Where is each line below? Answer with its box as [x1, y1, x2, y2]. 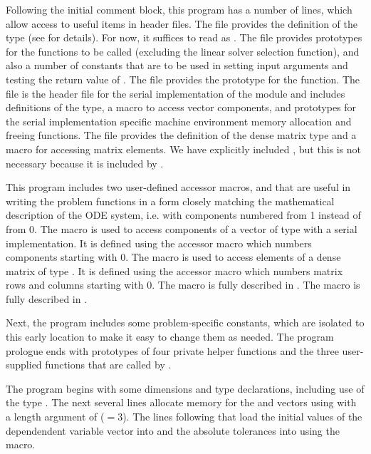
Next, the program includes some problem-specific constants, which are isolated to [6, 315, 365, 330]
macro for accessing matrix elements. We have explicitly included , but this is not [6, 141, 362, 156]
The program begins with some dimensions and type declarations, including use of [6, 381, 365, 396]
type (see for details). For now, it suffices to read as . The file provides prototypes [6, 30, 362, 45]
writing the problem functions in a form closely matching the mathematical [6, 193, 335, 208]
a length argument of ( [6, 409, 105, 424]
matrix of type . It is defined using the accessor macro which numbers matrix [6, 263, 343, 278]
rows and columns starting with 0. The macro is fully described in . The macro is [6, 277, 360, 292]
